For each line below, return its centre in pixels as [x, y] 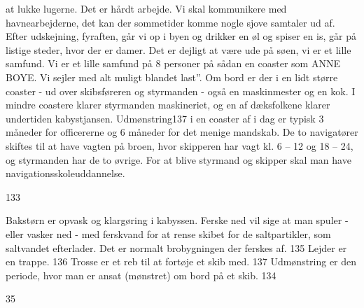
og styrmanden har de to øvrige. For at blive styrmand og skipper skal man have [178, 159]
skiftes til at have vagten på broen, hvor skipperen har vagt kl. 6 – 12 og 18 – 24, [180, 145]
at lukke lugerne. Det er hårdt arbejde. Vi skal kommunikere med [146, 8]
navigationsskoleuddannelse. [65, 173]
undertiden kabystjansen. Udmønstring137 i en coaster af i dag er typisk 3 [165, 118]
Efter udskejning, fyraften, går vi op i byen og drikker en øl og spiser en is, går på [181, 36]
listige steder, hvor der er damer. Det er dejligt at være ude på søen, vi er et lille [178, 49]
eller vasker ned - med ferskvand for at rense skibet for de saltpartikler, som [168, 233]
